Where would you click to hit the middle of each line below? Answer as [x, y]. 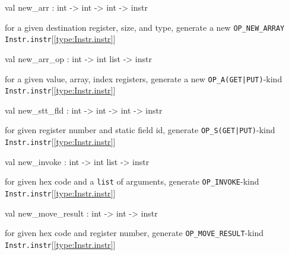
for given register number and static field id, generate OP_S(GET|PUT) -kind [140, 130]
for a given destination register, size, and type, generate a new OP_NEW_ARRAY [145, 27]
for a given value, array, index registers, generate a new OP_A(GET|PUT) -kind [144, 78]
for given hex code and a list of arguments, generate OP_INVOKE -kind [132, 181]
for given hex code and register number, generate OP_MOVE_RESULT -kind [134, 233]
